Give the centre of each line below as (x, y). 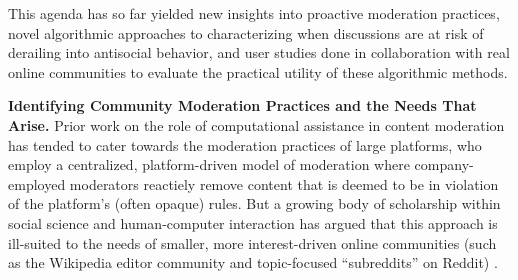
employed (37, 183)
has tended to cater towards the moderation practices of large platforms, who (245, 144)
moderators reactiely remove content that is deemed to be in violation (284, 183)
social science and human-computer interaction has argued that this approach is (253, 222)
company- (444, 164)
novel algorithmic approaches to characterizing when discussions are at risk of (246, 32)
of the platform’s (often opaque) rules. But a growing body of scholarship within (254, 203)
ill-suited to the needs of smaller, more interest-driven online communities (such (252, 242)
